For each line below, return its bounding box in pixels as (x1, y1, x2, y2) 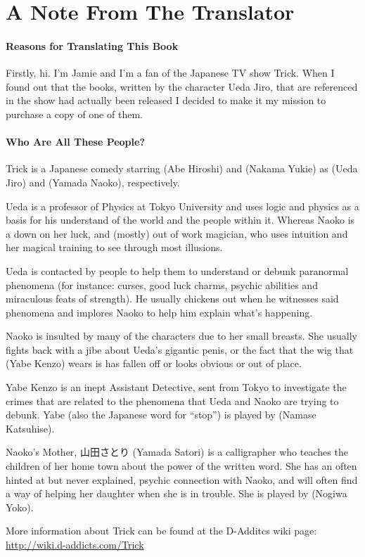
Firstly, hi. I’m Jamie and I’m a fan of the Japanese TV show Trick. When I (6, 65, 335, 80)
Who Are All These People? (6, 134, 146, 149)
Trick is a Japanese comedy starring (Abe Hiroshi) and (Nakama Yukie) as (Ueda (6, 161, 358, 176)
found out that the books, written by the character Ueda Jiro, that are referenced (6, 79, 358, 94)
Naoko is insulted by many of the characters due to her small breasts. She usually (6, 328, 358, 343)
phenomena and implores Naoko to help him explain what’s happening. (6, 305, 313, 319)
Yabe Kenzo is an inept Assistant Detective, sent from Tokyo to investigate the (6, 380, 347, 395)
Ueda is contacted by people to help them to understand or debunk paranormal (6, 263, 349, 278)
